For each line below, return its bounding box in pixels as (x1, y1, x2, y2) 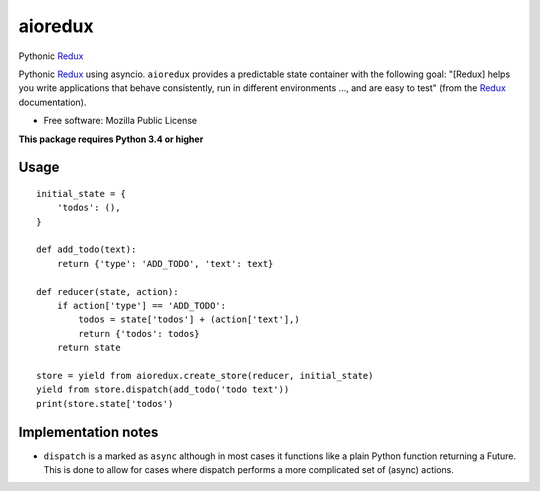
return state (56, 342, 121, 354)
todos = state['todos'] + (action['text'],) (78, 314, 300, 325)
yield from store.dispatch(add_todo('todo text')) (36, 384, 290, 395)
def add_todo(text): (36, 244, 137, 255)
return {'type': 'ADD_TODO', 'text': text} (56, 258, 274, 269)
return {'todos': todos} (78, 328, 200, 339)
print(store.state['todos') (36, 398, 174, 409)
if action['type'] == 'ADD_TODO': (56, 300, 227, 312)
